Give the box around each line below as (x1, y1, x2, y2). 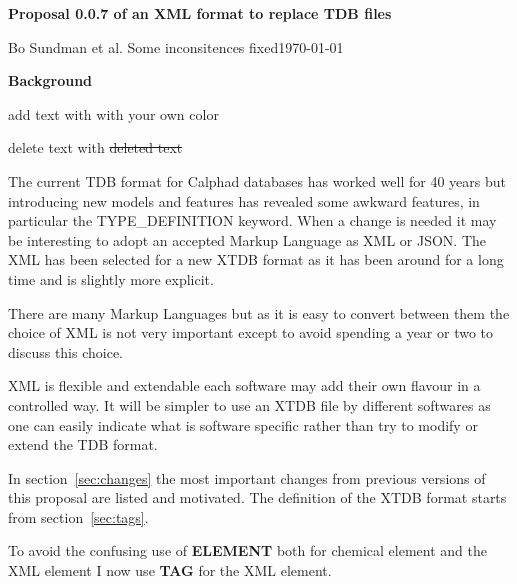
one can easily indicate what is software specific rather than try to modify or (8, 414, 478, 435)
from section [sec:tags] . (8, 506, 149, 527)
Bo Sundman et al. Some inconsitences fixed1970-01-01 (8, 36, 344, 57)
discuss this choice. (8, 341, 124, 362)
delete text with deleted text (8, 137, 183, 158)
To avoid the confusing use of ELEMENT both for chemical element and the (8, 540, 487, 561)
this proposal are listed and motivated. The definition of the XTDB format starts (8, 487, 507, 508)
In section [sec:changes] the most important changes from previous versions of (8, 467, 486, 488)
